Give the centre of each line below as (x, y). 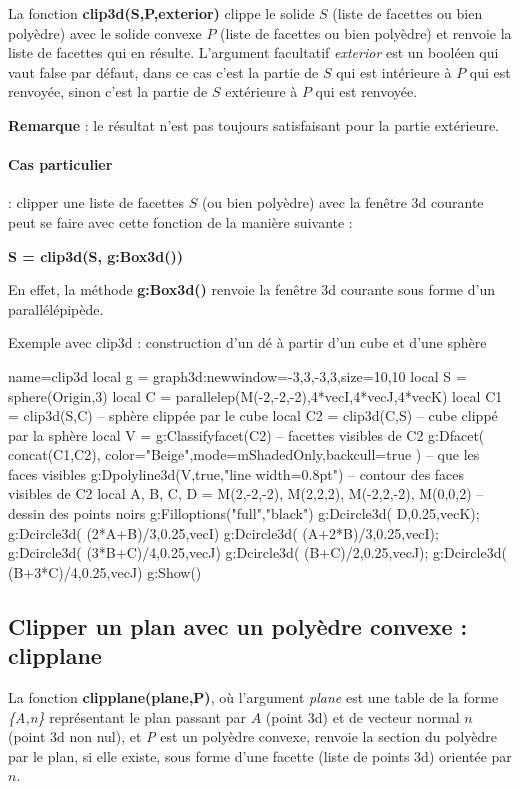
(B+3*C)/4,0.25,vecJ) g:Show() (105, 571)
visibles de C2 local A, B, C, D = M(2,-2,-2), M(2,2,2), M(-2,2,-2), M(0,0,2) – (246, 493)
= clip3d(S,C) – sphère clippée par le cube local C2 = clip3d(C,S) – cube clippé (253, 415)
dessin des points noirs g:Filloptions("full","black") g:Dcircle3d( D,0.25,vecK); (244, 513)
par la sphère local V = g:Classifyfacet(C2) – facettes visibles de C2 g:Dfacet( (246, 434)
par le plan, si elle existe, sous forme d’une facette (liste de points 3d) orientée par (260, 755)
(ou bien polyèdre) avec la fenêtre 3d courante (342, 202)
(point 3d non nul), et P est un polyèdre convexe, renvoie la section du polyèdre (252, 736)
